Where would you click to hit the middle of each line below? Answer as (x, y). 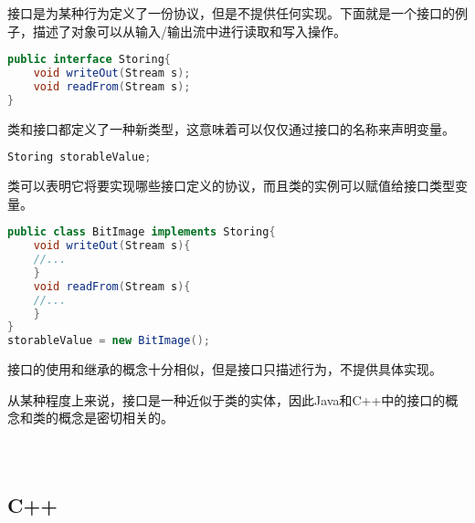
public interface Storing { (90, 60)
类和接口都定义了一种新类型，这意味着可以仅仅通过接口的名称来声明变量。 (231, 128)
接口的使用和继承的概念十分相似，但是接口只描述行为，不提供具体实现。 (225, 369)
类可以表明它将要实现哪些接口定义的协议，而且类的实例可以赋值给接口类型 (231, 186)
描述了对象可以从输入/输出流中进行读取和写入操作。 (189, 31)
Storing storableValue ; (79, 157)
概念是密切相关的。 (116, 418)
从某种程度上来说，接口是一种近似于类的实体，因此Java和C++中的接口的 (227, 399)
